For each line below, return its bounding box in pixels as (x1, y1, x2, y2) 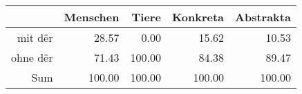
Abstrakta (235, 9, 291, 25)
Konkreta (171, 9, 225, 25)
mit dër (17, 30, 53, 45)
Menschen (64, 9, 120, 25)
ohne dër (11, 49, 53, 65)
